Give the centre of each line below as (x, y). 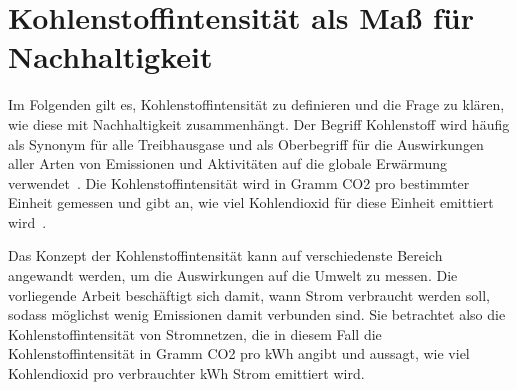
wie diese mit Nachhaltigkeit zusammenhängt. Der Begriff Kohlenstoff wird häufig (259, 123)
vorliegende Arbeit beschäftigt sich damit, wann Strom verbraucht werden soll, (249, 294)
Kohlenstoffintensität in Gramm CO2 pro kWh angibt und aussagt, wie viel (239, 353)
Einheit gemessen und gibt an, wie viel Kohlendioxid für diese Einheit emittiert (251, 202)
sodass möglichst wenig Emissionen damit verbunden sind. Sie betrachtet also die (257, 314)
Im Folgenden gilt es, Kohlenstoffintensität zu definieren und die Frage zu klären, (256, 104)
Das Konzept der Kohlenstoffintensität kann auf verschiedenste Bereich (225, 255)
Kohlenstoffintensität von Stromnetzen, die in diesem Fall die (195, 333)
